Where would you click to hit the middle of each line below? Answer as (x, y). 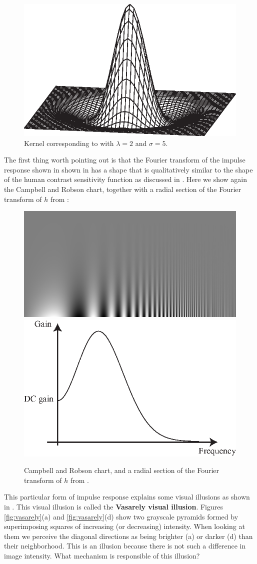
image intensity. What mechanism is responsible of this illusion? (102, 555)
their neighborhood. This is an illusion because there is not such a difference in (125, 546)
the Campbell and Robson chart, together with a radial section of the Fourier (123, 189)
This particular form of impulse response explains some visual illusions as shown (127, 497)
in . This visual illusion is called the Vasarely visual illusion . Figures (114, 506)
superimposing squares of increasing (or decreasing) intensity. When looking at (124, 526)
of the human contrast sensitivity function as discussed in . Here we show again (125, 179)
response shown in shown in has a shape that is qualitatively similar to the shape (128, 169)
